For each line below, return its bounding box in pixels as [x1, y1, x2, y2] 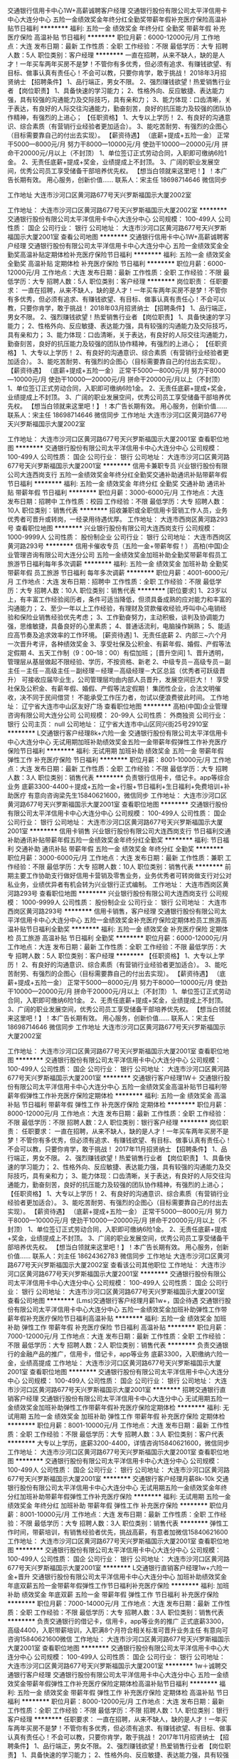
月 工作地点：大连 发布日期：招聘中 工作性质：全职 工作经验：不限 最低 [7, 577, 216, 586]
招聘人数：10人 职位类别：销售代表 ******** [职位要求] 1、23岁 [33, 587, 221, 594]
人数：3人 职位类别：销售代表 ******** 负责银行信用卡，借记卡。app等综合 [7, 773, 230, 782]
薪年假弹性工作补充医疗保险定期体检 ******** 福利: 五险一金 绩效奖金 [7, 1091, 213, 1100]
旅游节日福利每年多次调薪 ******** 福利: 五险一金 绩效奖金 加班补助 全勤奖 [7, 559, 229, 568]
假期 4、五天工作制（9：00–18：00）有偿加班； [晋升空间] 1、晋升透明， [13, 649, 228, 657]
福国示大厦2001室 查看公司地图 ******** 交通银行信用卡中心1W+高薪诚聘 [7, 232, 223, 241]
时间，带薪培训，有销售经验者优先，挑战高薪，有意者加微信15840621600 [13, 1528, 228, 1536]
